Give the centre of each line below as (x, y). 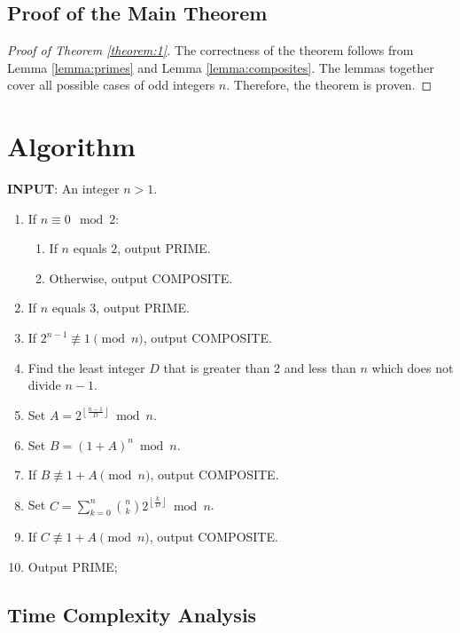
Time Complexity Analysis (132, 614)
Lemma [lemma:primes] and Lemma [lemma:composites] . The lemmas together (221, 67)
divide (44, 385)
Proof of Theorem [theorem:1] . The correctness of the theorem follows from (211, 50)
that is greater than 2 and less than (260, 367)
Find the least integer (86, 367)
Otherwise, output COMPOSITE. (141, 277)
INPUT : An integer (63, 189)
